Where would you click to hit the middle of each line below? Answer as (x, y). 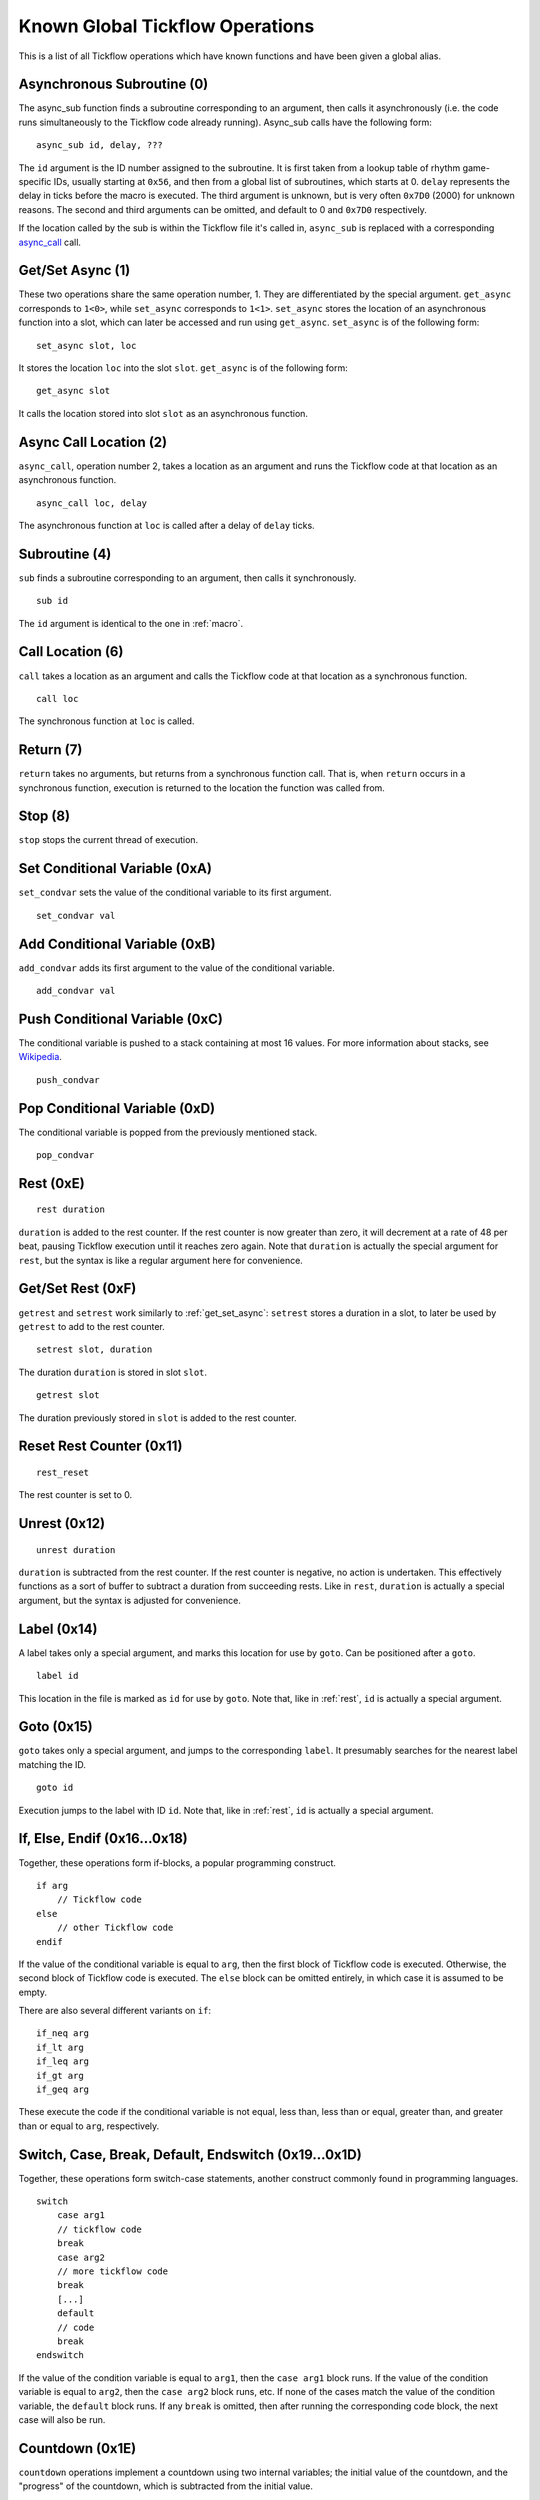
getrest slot (68, 1395)
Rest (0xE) (51, 1183)
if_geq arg (63, 2089)
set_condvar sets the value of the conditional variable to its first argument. (175, 892)
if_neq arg (63, 2033)
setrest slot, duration (94, 1349)
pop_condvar (65, 1155)
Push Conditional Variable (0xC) (121, 1018)
